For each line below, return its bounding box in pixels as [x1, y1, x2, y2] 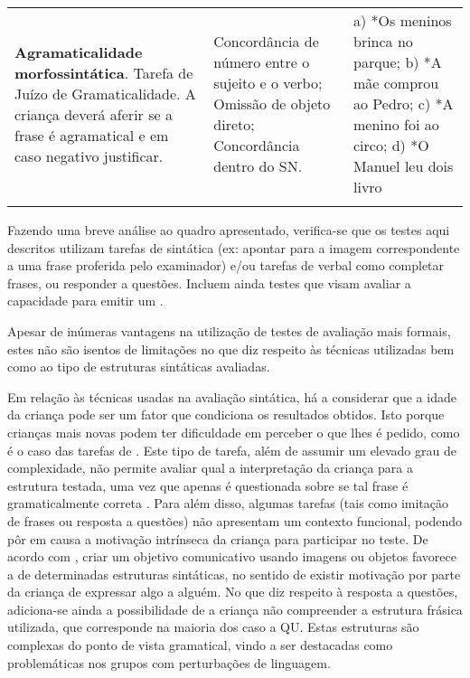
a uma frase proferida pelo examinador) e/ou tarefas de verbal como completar [7, 256, 445, 275]
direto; [213, 114, 255, 135]
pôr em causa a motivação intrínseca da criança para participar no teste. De [7, 529, 428, 548]
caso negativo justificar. [14, 145, 164, 166]
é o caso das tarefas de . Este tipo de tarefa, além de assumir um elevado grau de [7, 440, 456, 459]
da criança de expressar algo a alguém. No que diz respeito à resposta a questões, [7, 582, 458, 601]
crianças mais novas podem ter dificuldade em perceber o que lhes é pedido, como [7, 422, 460, 441]
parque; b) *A [353, 52, 442, 72]
